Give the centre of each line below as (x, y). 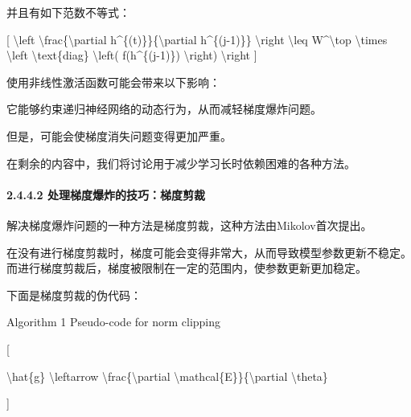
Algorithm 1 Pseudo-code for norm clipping (114, 322)
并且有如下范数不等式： (68, 12)
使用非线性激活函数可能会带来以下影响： (113, 82)
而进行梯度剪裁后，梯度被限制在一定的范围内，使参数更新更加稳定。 (187, 268)
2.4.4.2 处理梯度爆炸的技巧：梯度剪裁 (106, 194)
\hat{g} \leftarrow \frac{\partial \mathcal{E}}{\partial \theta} (167, 376)
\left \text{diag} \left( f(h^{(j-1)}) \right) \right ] (132, 55)
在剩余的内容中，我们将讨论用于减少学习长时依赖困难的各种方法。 (181, 163)
